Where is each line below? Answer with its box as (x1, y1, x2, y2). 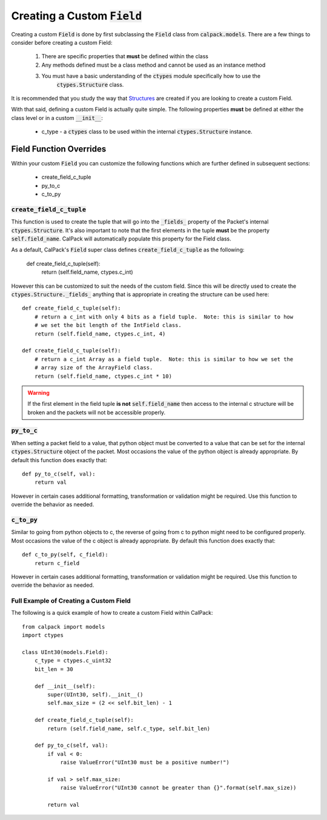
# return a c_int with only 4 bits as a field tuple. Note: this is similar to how (34, 313, 294, 320)
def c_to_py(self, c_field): (22, 551, 108, 558)
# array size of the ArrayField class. (34, 364, 153, 371)
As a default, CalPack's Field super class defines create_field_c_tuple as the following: (11, 246, 245, 254)
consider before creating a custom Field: (11, 39, 113, 46)
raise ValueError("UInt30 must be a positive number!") (60, 759, 230, 766)
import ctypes (22, 632, 64, 639)
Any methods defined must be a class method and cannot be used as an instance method (41, 61, 266, 68)
